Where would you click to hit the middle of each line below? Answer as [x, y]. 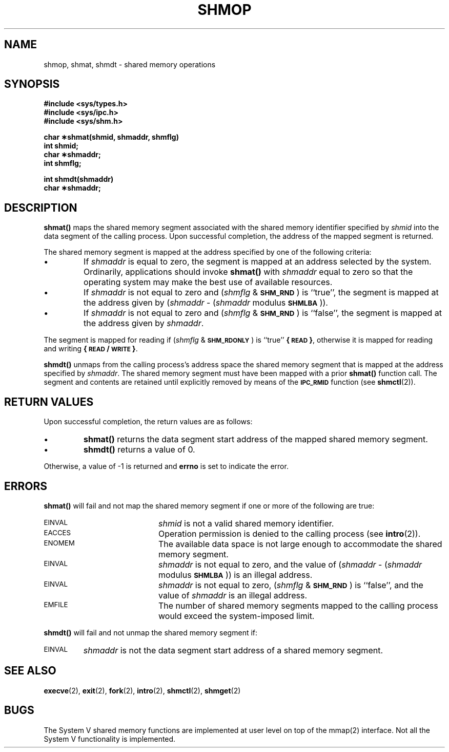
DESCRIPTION [41, 208]
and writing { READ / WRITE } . [91, 349]
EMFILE [56, 604]
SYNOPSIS [32, 84]
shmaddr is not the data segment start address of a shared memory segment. [233, 650]
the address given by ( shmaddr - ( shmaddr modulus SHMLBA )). [206, 303]
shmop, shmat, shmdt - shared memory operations [130, 64]
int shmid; [61, 146]
